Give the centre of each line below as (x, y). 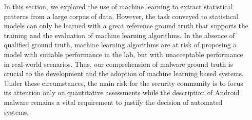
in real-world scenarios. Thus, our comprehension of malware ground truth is (118, 64)
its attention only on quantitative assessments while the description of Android (122, 92)
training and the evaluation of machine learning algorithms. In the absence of (119, 35)
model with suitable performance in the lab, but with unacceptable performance (124, 54)
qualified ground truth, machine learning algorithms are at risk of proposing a (120, 45)
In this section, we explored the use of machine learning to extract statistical (118, 6)
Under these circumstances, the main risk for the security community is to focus (124, 83)
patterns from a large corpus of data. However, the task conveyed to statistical (121, 16)
